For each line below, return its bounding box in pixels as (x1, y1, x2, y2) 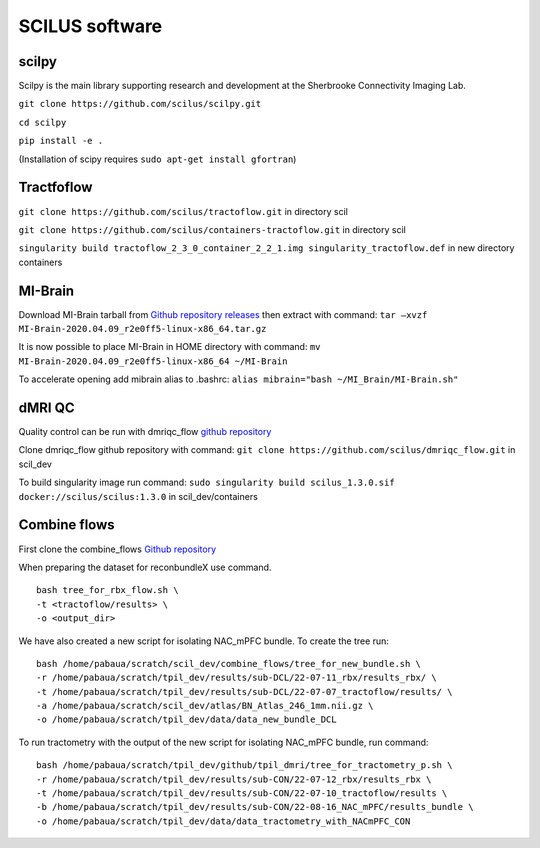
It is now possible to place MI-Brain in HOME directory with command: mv (18, 341, 321, 353)
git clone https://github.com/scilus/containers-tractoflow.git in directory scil (18, 223, 407, 235)
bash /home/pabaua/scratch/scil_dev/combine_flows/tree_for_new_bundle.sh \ (36, 658, 422, 669)
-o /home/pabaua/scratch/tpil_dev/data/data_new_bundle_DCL (36, 714, 337, 725)
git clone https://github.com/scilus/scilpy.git (18, 98, 262, 110)
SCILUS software (18, 15, 163, 37)
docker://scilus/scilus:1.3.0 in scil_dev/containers (18, 490, 259, 502)
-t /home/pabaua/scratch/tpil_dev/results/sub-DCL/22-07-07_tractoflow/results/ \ (36, 686, 453, 697)
